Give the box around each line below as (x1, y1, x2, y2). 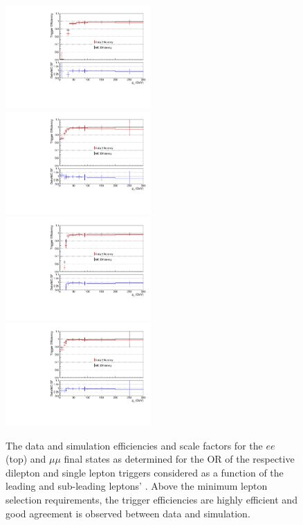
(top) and (6, 452, 46, 466)
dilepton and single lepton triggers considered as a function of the (6, 465, 284, 479)
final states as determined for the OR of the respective (64, 452, 295, 466)
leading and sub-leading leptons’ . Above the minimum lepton (6, 479, 268, 493)
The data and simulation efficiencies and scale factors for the (6, 438, 263, 452)
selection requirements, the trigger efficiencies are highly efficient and (6, 492, 297, 506)
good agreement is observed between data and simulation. (6, 506, 250, 520)
